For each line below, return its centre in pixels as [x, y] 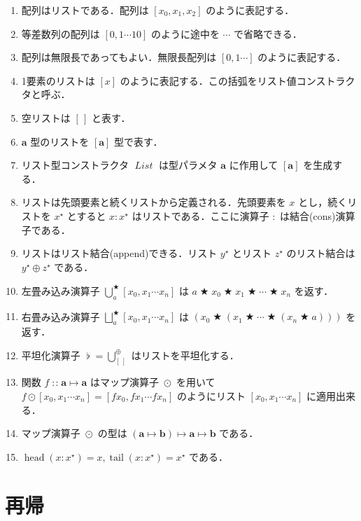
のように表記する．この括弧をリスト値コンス [223, 80]
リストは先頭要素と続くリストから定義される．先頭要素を [154, 202]
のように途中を [185, 33]
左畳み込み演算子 [61, 290]
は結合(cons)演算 [318, 215]
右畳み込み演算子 [61, 316]
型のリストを [60, 141]
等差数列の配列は [61, 33]
